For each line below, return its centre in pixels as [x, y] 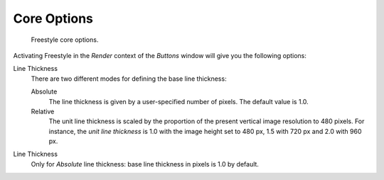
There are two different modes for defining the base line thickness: [129, 79]
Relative [43, 111]
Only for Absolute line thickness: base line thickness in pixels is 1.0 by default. [145, 164]
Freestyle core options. [65, 40]
